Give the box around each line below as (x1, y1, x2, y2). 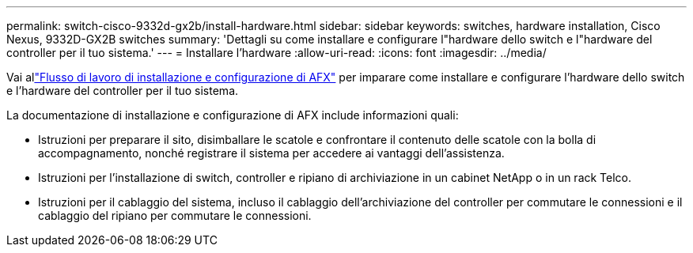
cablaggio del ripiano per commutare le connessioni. (38, 209, 312, 222)
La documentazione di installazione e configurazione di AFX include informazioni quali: (6, 108, 459, 122)
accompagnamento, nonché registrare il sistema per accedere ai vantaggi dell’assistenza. (38, 146, 505, 160)
